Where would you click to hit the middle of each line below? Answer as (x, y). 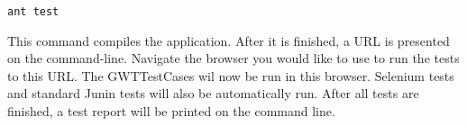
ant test (33, 12)
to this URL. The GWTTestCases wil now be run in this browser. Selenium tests (231, 75)
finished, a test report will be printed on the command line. (171, 111)
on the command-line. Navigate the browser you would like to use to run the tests (233, 58)
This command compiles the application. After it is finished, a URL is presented (229, 40)
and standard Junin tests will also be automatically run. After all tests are (213, 93)
